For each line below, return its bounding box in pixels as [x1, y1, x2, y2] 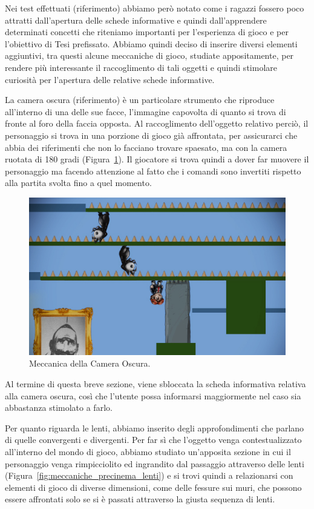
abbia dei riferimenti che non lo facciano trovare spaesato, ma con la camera [5, 141, 287, 153]
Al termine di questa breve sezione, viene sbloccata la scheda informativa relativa [5, 377, 306, 390]
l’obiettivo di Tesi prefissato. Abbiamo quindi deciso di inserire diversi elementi [5, 37, 298, 50]
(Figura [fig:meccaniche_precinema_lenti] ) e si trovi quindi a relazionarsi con [5, 469, 293, 482]
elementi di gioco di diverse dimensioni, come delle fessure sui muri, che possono [5, 481, 302, 493]
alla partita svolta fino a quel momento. [5, 176, 152, 189]
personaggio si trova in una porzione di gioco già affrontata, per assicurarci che [5, 128, 298, 141]
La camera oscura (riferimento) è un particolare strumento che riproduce [5, 93, 275, 106]
